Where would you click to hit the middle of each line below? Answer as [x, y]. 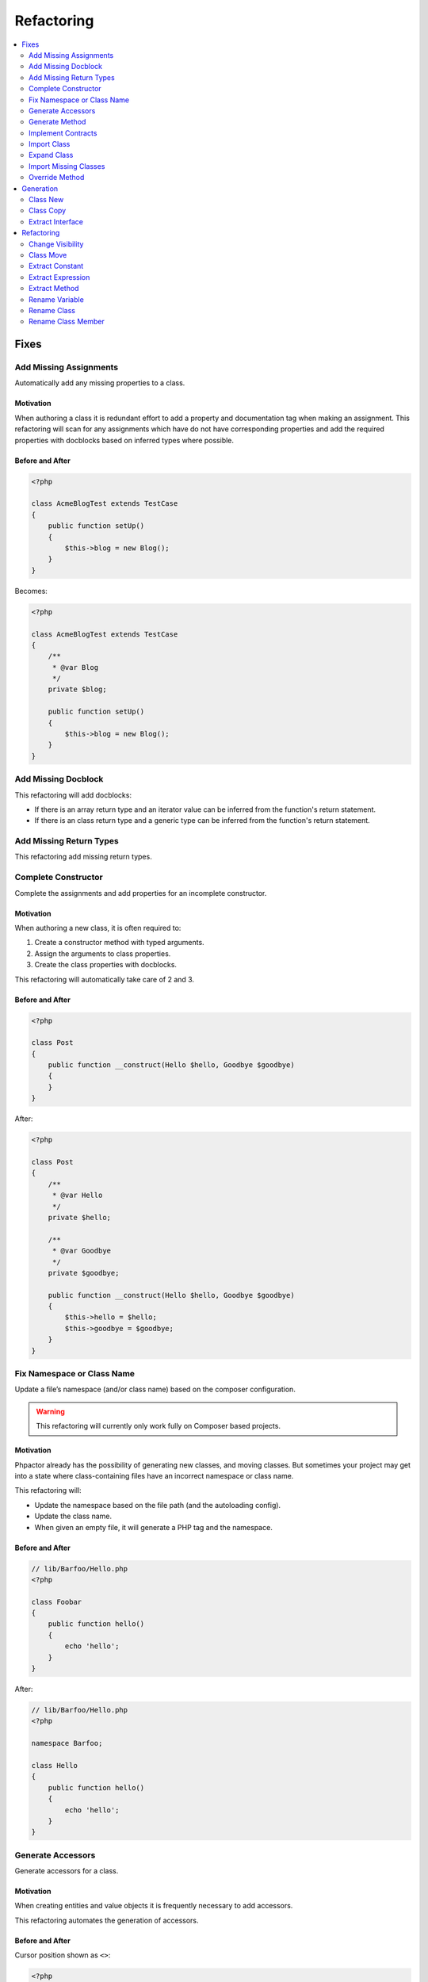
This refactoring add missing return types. [83, 857]
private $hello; [79, 1217]
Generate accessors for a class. [67, 1871]
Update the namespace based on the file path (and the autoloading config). [158, 1505]
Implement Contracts [63, 133]
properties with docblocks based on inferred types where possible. [124, 440]
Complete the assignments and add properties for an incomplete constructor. [141, 893]
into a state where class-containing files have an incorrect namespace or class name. [154, 1475]
